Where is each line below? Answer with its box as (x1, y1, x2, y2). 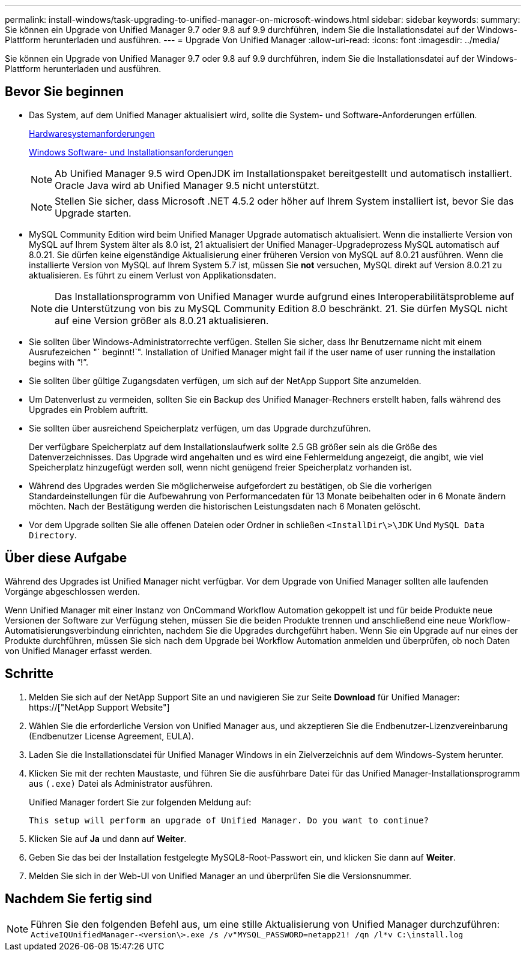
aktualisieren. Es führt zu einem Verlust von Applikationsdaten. (29, 269, 276, 280)
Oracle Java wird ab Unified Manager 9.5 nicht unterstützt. (55, 179, 319, 191)
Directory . (29, 529, 77, 540)
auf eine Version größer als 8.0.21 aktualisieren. (55, 314, 269, 326)
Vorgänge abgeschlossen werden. (5, 586, 141, 597)
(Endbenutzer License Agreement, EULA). (29, 730, 194, 741)
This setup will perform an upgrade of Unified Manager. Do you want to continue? (29, 815, 429, 825)
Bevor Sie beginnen (5, 84, 124, 100)
